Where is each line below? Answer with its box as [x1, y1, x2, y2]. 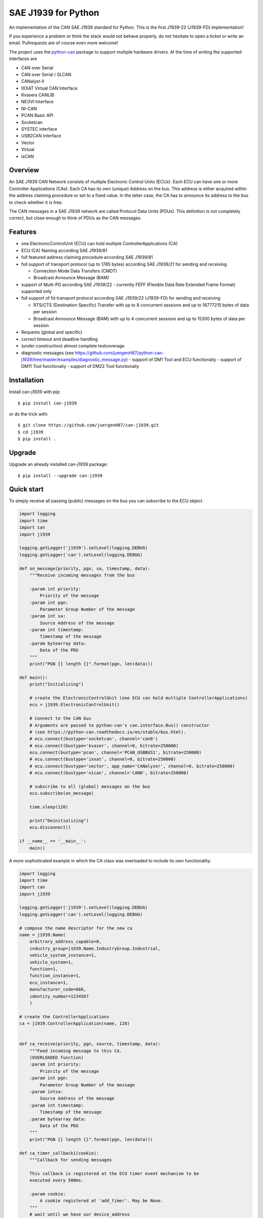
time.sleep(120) [29, 804, 68, 810]
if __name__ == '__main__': [19, 838, 86, 844]
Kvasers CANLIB [21, 92, 55, 98]
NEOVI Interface [21, 99, 54, 105]
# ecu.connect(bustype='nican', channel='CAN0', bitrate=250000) [29, 770, 189, 776]
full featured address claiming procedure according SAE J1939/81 [21, 254, 153, 260]
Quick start [9, 485, 44, 494]
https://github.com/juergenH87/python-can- [75, 350, 164, 356]
